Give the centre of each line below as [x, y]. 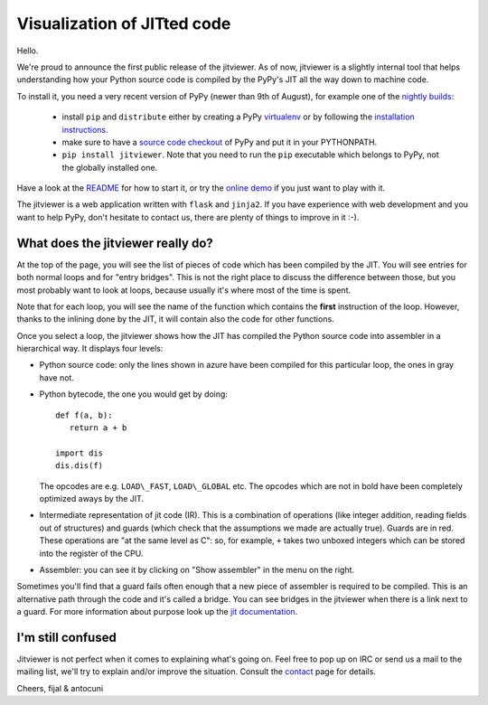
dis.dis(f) [80, 466]
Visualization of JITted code [124, 23]
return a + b [98, 428]
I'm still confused [66, 637]
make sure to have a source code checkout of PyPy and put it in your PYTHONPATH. [220, 142]
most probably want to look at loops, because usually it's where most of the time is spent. [184, 290]
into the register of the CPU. [91, 553]
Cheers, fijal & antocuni [60, 688]
